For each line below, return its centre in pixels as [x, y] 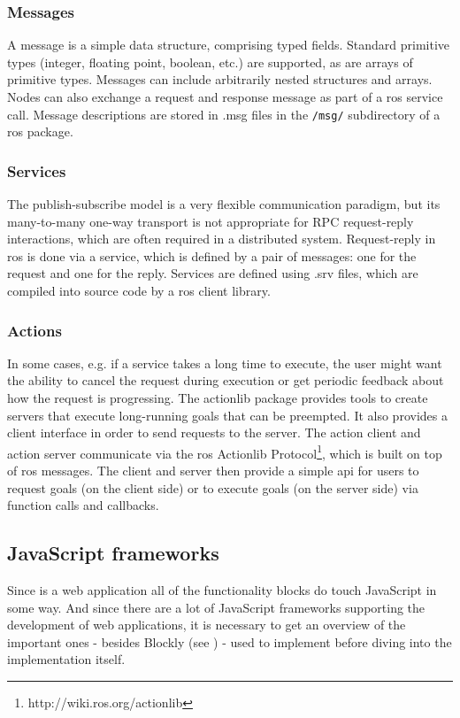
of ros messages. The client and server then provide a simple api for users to [213, 471]
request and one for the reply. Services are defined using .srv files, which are [213, 273]
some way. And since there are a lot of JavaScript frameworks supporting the [216, 607]
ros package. [40, 131]
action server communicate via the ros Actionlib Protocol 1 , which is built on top [225, 452]
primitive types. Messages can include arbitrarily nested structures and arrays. [220, 79]
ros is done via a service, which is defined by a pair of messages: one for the [212, 255]
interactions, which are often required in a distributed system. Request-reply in [222, 239]
